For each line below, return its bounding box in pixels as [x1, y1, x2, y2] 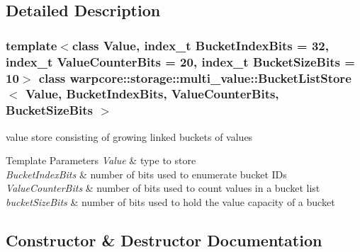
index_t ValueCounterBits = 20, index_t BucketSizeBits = [6, 52, 355, 70]
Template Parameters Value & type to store [6, 153, 196, 168]
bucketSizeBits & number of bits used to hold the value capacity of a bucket [6, 195, 335, 210]
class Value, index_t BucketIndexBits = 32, [72, 36, 329, 54]
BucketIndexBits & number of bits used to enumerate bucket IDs [6, 166, 287, 181]
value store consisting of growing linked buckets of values [6, 129, 253, 144]
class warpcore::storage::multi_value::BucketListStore [38, 69, 351, 86]
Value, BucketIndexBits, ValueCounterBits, [25, 85, 279, 103]
